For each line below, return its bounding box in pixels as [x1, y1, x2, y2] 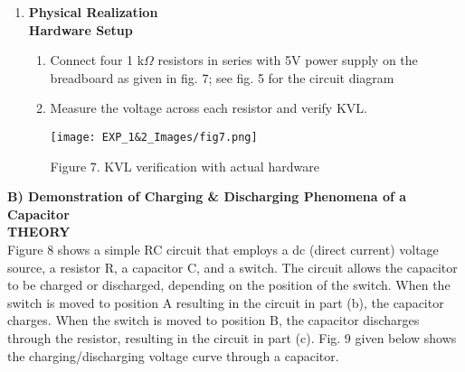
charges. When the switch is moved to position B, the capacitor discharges [7, 311, 420, 330]
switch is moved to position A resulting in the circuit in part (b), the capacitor [7, 293, 444, 312]
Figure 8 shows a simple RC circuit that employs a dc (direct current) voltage [7, 240, 439, 258]
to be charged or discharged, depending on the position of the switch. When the [7, 275, 451, 294]
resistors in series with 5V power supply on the [157, 51, 418, 70]
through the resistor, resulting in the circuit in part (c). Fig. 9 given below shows [7, 328, 457, 347]
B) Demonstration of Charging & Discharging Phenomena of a [7, 187, 407, 206]
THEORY [7, 222, 71, 241]
